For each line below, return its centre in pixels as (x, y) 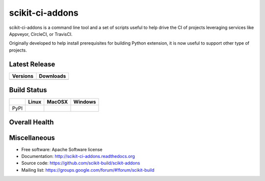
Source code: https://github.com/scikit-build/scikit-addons (81, 163)
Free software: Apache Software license (62, 149)
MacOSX (57, 102)
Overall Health (31, 122)
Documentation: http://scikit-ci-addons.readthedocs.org (78, 156)
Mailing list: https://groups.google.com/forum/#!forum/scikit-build (88, 170)
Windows (85, 102)
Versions (23, 76)
